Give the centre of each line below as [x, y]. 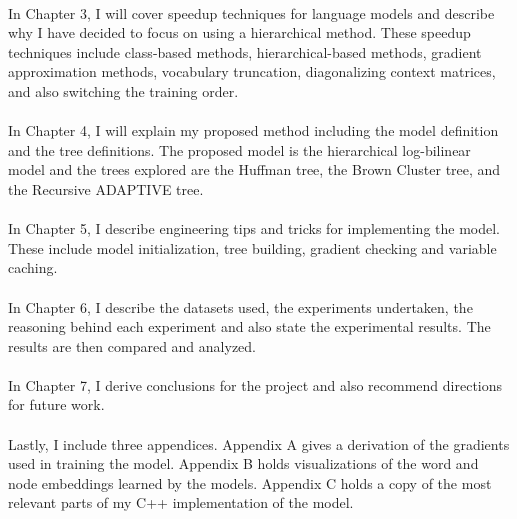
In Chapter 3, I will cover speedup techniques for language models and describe [251, 12]
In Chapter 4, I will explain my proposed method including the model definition [253, 130]
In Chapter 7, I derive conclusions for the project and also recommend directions [255, 384]
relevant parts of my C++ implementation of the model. [181, 502]
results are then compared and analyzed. [132, 345]
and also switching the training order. [123, 90]
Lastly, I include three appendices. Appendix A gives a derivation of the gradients [259, 443]
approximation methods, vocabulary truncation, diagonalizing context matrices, [252, 71]
